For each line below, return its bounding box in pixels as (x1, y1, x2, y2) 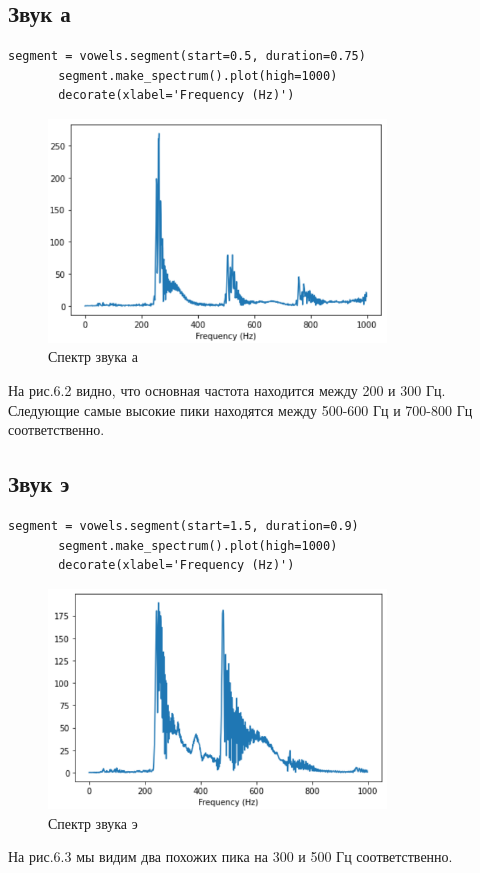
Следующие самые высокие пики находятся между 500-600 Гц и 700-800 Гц (8, 399, 473, 420)
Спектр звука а (48, 346, 138, 367)
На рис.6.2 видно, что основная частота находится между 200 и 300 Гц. (8, 379, 446, 400)
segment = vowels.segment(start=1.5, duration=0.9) (8, 518, 359, 533)
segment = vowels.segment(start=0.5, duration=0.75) (8, 49, 366, 64)
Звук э (8, 468, 70, 499)
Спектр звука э (48, 812, 138, 833)
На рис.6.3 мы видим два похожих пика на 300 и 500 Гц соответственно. (8, 846, 453, 867)
